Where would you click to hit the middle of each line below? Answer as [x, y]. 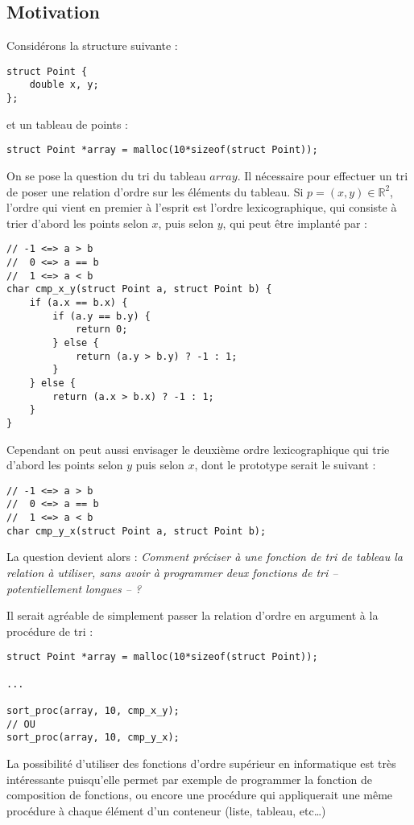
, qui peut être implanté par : [295, 223]
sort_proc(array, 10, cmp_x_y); [93, 710]
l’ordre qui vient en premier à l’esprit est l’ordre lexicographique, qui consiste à [202, 207]
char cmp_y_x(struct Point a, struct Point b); [137, 531]
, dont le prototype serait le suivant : [285, 465]
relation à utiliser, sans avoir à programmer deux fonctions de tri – [172, 572]
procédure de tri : [50, 631]
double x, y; [64, 85]
